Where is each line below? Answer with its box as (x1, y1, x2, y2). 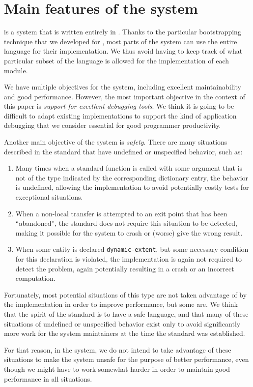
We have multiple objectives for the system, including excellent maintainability (4, 82, 241, 92)
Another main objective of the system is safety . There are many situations (4, 137, 227, 147)
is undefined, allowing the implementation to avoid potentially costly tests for (15, 182, 249, 192)
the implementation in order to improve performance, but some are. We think (4, 299, 238, 309)
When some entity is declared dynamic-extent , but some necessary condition (15, 244, 249, 254)
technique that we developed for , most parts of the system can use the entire (4, 36, 237, 46)
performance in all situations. (4, 373, 92, 384)
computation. (15, 273, 56, 283)
